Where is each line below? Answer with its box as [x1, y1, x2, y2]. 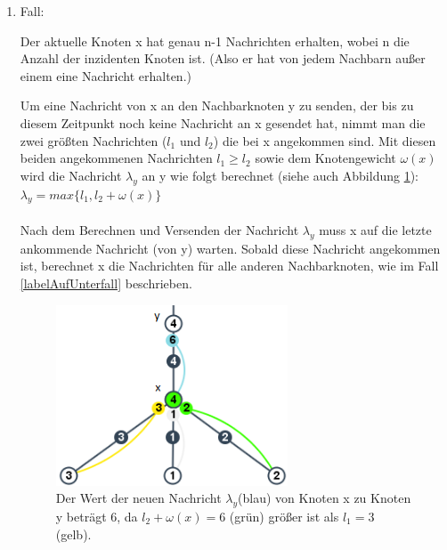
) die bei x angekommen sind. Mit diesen [213, 131, 436, 150]
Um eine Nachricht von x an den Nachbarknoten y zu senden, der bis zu [20, 96, 414, 115]
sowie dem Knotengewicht [255, 149, 396, 167]
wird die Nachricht [20, 166, 122, 184]
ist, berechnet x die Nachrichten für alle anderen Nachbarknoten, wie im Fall [20, 256, 439, 275]
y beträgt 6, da [55, 507, 138, 526]
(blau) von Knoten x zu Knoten [238, 489, 411, 507]
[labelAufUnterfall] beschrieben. [20, 273, 192, 292]
